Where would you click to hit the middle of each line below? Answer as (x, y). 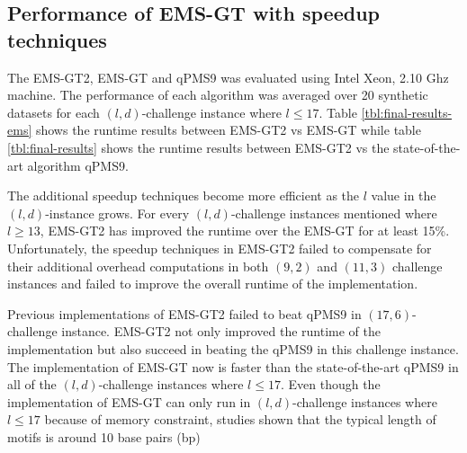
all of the (32, 384)
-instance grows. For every (117, 213)
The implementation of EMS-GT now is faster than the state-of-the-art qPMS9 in (233, 366)
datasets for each (54, 112)
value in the (404, 195)
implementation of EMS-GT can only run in (129, 401)
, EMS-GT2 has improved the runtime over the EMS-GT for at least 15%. (245, 231)
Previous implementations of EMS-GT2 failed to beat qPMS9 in (184, 313)
